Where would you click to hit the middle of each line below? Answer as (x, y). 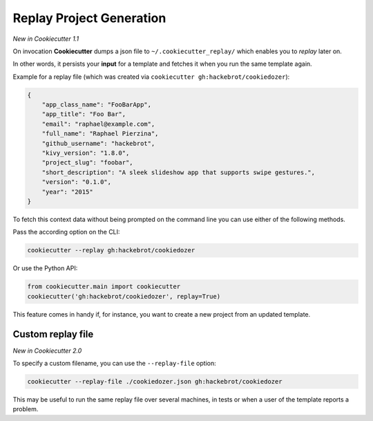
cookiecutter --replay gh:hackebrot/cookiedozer (111, 250)
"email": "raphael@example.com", (98, 124)
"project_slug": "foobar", (88, 163)
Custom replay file (53, 334)
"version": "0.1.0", (77, 182)
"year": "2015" (67, 191)
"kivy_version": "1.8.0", (86, 153)
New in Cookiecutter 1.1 (46, 39)
